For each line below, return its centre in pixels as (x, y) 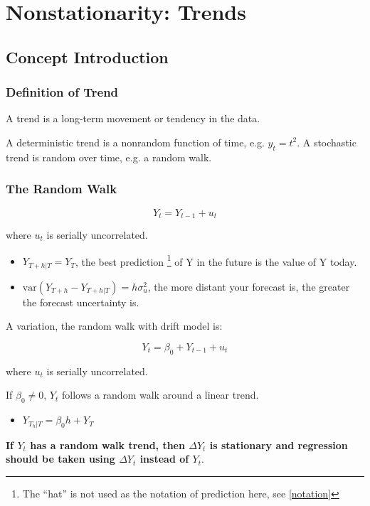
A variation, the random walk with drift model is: (114, 326)
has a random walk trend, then (107, 445)
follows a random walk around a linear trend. (160, 395)
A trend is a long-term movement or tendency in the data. (133, 118)
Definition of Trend (62, 92)
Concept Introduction (87, 56)
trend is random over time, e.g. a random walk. (109, 157)
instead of (164, 459)
